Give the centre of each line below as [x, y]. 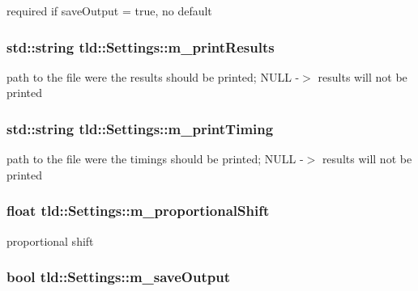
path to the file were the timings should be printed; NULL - [155, 159]
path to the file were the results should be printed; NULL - [153, 76]
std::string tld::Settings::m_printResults [141, 46]
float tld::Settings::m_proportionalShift [138, 211]
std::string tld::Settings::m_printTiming [140, 128]
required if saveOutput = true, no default [109, 11]
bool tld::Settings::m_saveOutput [118, 277]
